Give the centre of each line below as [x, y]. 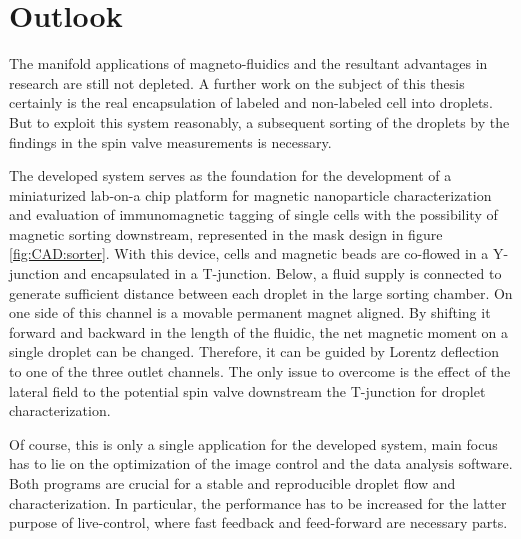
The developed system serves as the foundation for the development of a [230, 175]
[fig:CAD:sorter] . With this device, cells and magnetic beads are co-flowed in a [249, 253]
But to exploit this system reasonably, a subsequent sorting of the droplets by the [259, 121]
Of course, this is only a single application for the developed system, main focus [253, 443]
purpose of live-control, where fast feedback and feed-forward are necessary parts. [258, 522]
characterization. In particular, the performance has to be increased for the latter [258, 502]
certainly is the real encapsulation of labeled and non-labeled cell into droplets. [251, 102]
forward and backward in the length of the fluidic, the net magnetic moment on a [259, 331]
